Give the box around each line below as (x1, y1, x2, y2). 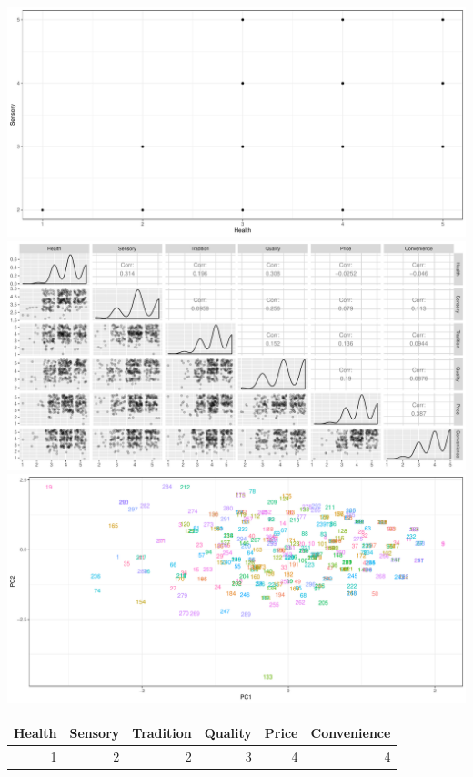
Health (14, 723, 57, 742)
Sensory (69, 723, 120, 742)
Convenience (310, 723, 391, 742)
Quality (204, 723, 252, 742)
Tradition (132, 723, 192, 742)
